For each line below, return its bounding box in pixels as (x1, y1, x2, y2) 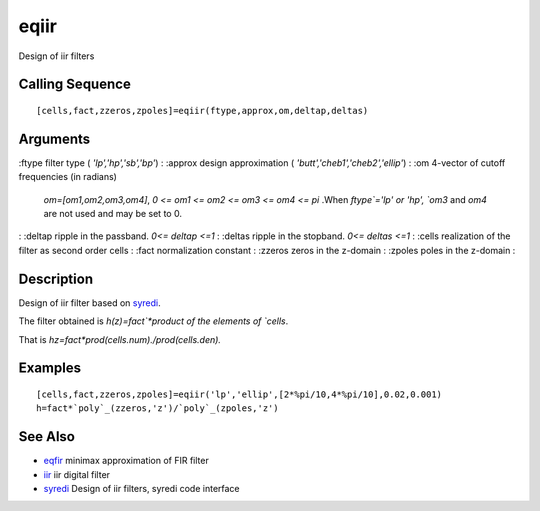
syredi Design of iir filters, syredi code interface (43, 482, 240, 494)
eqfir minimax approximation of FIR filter (43, 455, 209, 467)
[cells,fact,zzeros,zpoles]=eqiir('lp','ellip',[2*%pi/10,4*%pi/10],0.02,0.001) (36, 388, 443, 400)
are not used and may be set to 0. (43, 208, 182, 220)
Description (18, 270, 94, 287)
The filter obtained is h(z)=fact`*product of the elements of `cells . (18, 315, 289, 327)
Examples (18, 360, 82, 377)
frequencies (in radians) (18, 171, 117, 183)
